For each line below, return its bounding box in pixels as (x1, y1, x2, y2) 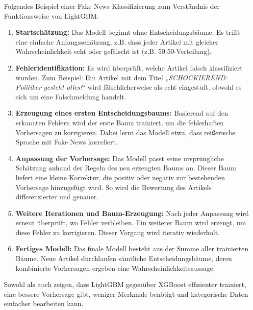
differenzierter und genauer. (15, 191, 99, 202)
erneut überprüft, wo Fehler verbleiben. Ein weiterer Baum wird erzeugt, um (15, 217, 246, 228)
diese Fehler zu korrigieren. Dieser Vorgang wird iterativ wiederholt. (15, 227, 220, 237)
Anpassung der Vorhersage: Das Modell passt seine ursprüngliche (15, 153, 224, 163)
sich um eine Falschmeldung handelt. (15, 91, 126, 101)
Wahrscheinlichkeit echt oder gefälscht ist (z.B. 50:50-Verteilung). (15, 46, 212, 56)
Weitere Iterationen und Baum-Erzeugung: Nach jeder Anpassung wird (15, 208, 249, 218)
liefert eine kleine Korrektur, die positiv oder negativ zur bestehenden (15, 172, 225, 182)
